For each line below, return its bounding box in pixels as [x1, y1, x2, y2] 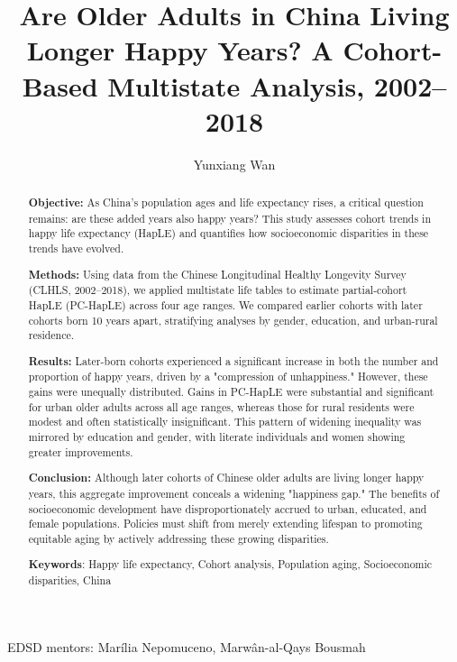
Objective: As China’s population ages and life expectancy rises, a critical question [28, 195, 424, 211]
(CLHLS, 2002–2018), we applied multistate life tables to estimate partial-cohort [28, 282, 407, 298]
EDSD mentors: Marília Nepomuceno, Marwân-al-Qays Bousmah [7, 637, 366, 656]
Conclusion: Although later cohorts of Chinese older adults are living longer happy [28, 470, 425, 486]
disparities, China [28, 573, 112, 588]
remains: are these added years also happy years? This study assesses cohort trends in [28, 210, 432, 225]
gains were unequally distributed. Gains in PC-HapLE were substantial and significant [28, 384, 434, 400]
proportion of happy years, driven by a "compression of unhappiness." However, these [28, 369, 428, 384]
